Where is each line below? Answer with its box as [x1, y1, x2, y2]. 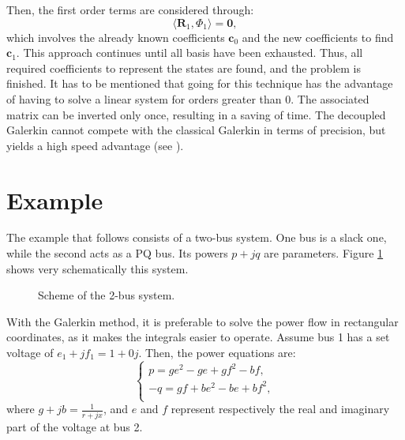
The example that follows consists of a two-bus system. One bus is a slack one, [6, 229, 387, 246]
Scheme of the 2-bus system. [38, 287, 175, 303]
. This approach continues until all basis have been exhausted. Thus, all [16, 44, 363, 61]
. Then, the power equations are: [138, 344, 296, 361]
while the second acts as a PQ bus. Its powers [6, 245, 228, 261]
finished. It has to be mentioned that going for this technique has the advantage [6, 75, 393, 92]
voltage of [6, 344, 54, 361]
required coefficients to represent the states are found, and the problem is [6, 59, 361, 76]
